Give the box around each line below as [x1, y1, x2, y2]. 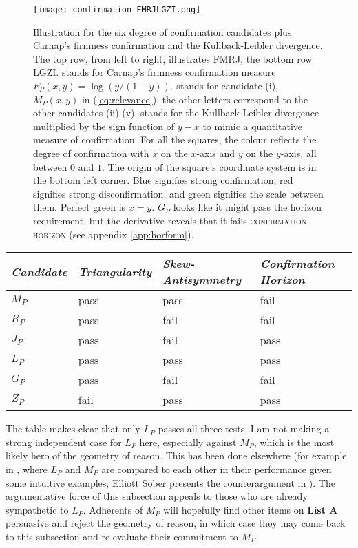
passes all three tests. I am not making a [158, 421, 330, 436]
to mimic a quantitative [202, 118, 303, 133]
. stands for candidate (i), [170, 78, 278, 93]
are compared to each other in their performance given [101, 461, 332, 476]
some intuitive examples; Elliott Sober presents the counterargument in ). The [6, 475, 335, 489]
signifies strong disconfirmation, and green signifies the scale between [33, 186, 324, 200]
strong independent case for [6, 434, 122, 449]
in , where [6, 461, 48, 476]
